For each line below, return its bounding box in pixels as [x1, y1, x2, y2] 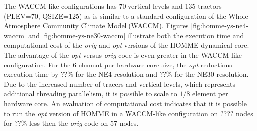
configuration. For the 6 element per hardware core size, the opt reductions [4, 59, 232, 69]
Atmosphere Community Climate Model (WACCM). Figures [4, 20, 189, 31]
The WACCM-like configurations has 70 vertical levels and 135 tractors [4, 1, 222, 11]
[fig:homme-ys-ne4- [191, 20, 249, 31]
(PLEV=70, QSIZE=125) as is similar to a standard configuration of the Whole [4, 10, 248, 21]
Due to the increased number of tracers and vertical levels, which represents [4, 78, 235, 89]
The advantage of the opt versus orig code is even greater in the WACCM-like [4, 49, 242, 60]
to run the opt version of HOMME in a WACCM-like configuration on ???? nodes [4, 108, 253, 118]
